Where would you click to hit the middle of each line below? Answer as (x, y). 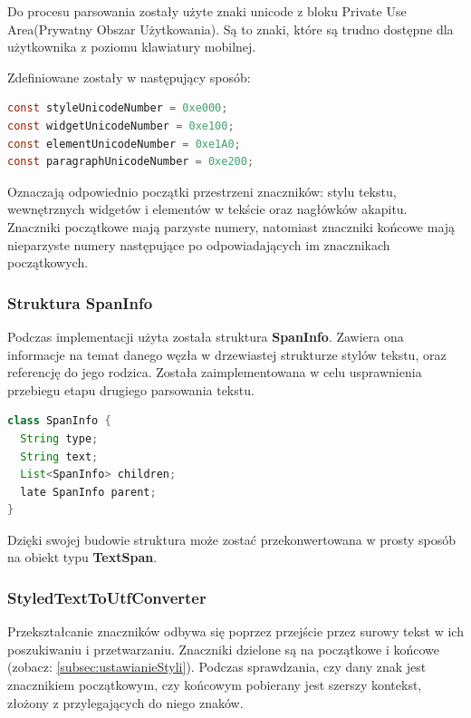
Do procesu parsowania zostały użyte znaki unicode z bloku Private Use (207, 11)
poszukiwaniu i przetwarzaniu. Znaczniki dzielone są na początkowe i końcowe (223, 649)
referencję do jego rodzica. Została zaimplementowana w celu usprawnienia (215, 372)
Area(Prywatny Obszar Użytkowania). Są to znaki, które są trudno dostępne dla (231, 29)
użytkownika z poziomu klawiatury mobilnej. (132, 47)
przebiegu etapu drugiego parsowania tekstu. (131, 389)
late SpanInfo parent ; (88, 492)
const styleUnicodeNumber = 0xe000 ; (118, 108)
